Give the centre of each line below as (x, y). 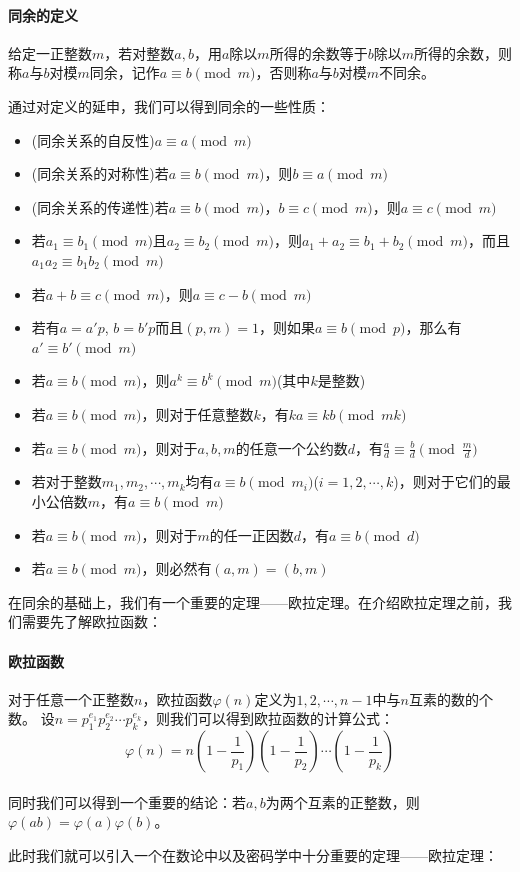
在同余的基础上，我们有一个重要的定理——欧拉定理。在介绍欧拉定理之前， (253, 601)
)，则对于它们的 (445, 481)
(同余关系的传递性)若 (100, 206)
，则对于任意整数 (197, 413)
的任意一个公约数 (291, 447)
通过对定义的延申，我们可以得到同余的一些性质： (169, 105)
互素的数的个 (450, 698)
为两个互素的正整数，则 (342, 801)
